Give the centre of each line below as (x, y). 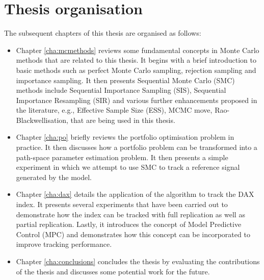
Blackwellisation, (42, 120)
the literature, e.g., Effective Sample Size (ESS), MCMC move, (114, 110)
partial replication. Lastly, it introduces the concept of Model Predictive (129, 224)
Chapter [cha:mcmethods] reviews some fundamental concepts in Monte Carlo (138, 50)
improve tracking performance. (64, 244)
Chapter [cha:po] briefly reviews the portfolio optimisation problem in (125, 137)
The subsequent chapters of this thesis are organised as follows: (103, 33)
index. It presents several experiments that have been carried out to (122, 204)
